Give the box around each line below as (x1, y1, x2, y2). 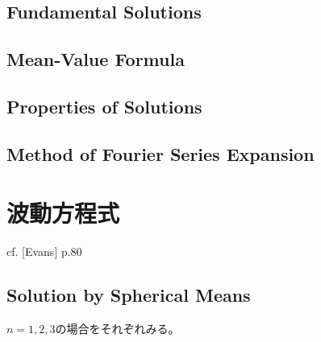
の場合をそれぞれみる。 (55, 320, 180, 337)
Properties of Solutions (6, 93, 202, 118)
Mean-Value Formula (6, 47, 185, 72)
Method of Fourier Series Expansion (6, 141, 315, 166)
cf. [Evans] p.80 (6, 243, 82, 260)
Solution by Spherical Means (6, 282, 251, 307)
